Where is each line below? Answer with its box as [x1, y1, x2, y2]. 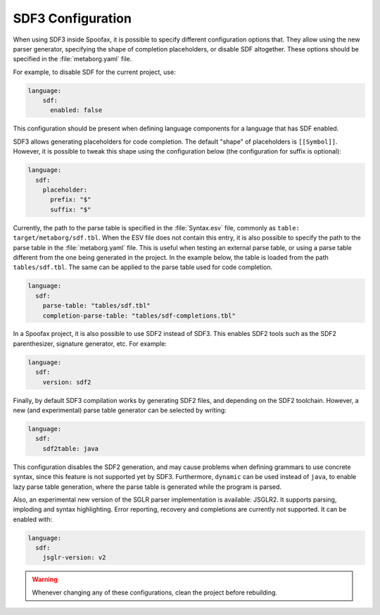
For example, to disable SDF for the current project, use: [13, 68, 176, 76]
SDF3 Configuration [13, 11, 132, 26]
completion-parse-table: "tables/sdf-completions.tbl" [42, 311, 236, 320]
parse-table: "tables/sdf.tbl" [42, 302, 151, 310]
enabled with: [13, 515, 53, 523]
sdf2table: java [42, 445, 99, 452]
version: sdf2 [42, 378, 91, 386]
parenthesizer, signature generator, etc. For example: [13, 339, 167, 348]
